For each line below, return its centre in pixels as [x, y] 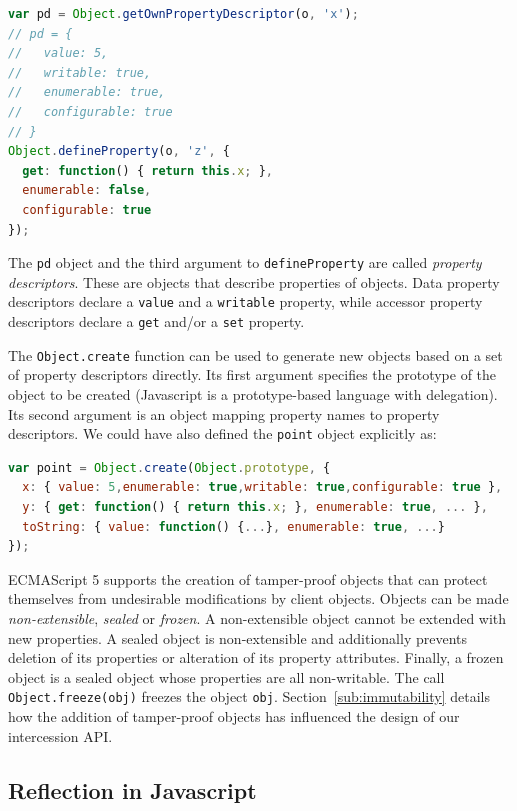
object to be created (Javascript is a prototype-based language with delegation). [253, 393]
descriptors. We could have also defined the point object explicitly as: [222, 433]
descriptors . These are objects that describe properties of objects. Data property [254, 281]
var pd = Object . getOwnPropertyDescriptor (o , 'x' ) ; [183, 14]
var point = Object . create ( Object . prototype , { [169, 467]
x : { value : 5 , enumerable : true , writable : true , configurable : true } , [262, 487]
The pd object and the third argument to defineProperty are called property [245, 262]
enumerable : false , [87, 190]
